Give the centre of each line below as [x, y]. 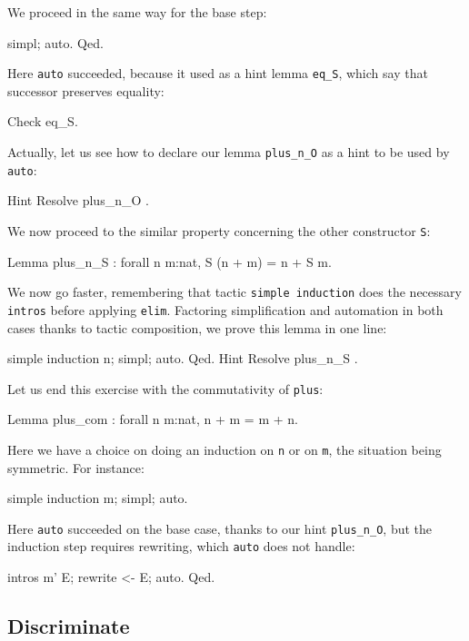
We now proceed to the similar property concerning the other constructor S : [219, 230]
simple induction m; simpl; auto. [98, 498]
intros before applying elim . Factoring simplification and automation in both [225, 309]
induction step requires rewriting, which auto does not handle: [181, 546]
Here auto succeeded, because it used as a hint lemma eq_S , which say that [218, 73]
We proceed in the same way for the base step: [137, 12]
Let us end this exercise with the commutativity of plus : [165, 388]
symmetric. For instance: [76, 467]
